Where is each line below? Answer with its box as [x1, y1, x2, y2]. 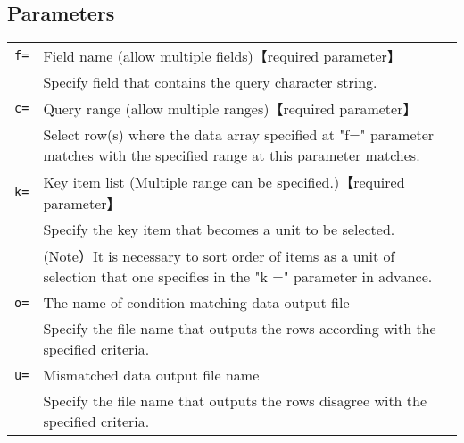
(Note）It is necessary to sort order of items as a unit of [43, 246, 395, 267]
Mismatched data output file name [43, 364, 260, 386]
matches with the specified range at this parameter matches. [43, 145, 420, 166]
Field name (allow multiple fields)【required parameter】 [43, 46, 402, 67]
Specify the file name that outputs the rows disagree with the [43, 390, 427, 412]
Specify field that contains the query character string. [43, 71, 377, 93]
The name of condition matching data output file [43, 292, 350, 313]
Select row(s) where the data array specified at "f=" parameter [43, 124, 435, 146]
